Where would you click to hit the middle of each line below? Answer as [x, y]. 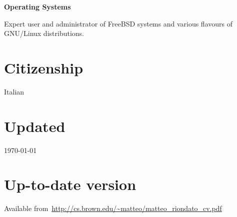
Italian [14, 91]
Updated [35, 126]
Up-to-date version [70, 184]
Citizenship [44, 67]
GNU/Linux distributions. [44, 33]
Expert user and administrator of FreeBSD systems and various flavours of [118, 23]
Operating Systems [37, 6]
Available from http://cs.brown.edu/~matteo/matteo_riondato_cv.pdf [113, 208]
